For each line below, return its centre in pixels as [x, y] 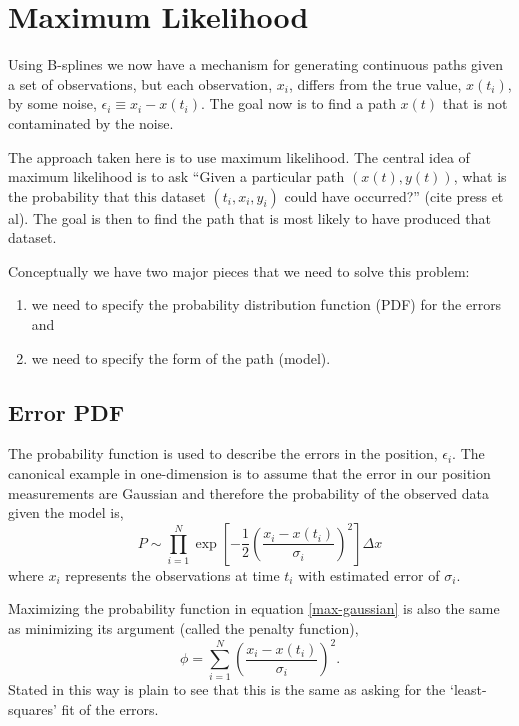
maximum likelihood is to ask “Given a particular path [176, 176]
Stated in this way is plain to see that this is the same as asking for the [227, 689]
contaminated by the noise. [91, 122]
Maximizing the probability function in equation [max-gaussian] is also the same [254, 608]
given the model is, [66, 512]
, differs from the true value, [375, 83]
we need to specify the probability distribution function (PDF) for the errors [266, 304]
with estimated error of [369, 574]
